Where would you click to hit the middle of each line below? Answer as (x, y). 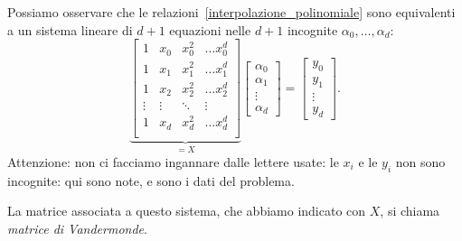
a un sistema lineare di (70, 29)
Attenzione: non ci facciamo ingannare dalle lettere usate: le (173, 161)
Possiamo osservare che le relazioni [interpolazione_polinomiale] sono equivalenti (231, 12)
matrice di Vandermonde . (77, 228)
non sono (420, 161)
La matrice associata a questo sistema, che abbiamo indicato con (187, 211)
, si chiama (410, 211)
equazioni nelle (210, 29)
